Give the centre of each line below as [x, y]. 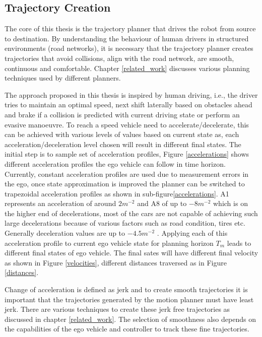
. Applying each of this [192, 233]
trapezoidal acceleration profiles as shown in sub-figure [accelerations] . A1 [117, 193]
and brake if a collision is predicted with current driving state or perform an [122, 114]
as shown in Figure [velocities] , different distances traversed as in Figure [116, 262]
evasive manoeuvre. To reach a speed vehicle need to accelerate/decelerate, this [127, 124]
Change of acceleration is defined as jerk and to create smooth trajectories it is [126, 289]
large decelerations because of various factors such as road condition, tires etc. [125, 223]
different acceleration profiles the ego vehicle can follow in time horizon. [115, 163]
